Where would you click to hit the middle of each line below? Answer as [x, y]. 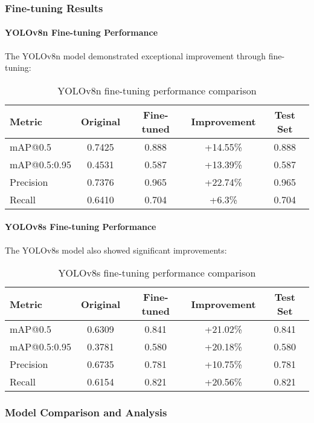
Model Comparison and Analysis [86, 412]
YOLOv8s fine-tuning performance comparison [157, 273]
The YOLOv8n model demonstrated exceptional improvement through [136, 55]
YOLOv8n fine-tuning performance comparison [157, 90]
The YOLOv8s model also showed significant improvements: [116, 250]
